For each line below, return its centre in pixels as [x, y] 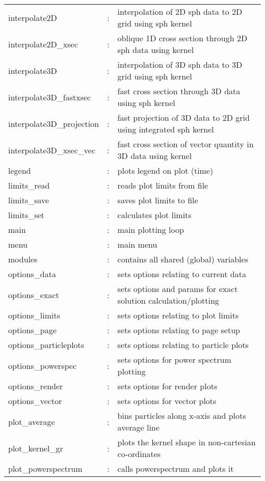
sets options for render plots [167, 386]
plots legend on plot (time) [165, 170]
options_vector [35, 401]
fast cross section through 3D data [179, 91]
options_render [36, 386]
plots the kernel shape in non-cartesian [187, 442]
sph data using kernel [156, 50]
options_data [32, 274]
